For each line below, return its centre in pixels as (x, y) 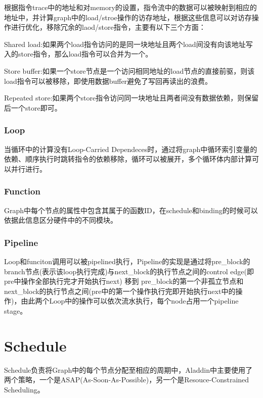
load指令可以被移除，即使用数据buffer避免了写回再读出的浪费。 (108, 81)
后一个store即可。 (33, 107)
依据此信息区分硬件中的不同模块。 (61, 220)
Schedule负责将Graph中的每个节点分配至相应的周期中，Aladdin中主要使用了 (128, 369)
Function (22, 191)
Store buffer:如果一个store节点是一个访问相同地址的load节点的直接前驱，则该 (129, 70)
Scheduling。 (24, 389)
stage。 (16, 310)
